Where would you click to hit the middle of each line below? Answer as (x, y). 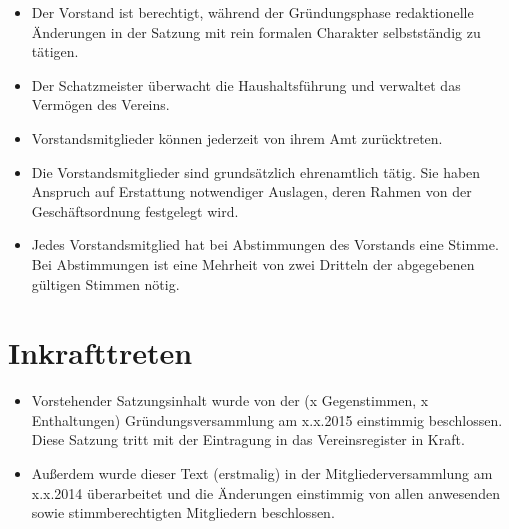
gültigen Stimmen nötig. (105, 283)
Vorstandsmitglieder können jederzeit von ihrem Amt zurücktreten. (237, 137)
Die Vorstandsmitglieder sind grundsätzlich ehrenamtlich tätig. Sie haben (256, 171)
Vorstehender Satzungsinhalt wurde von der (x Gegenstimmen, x (230, 400)
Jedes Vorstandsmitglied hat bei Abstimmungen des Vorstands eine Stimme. (265, 244)
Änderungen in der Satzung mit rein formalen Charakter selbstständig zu (256, 31)
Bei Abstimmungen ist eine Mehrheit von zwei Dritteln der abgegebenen (253, 263)
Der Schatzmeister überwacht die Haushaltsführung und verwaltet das (246, 84)
